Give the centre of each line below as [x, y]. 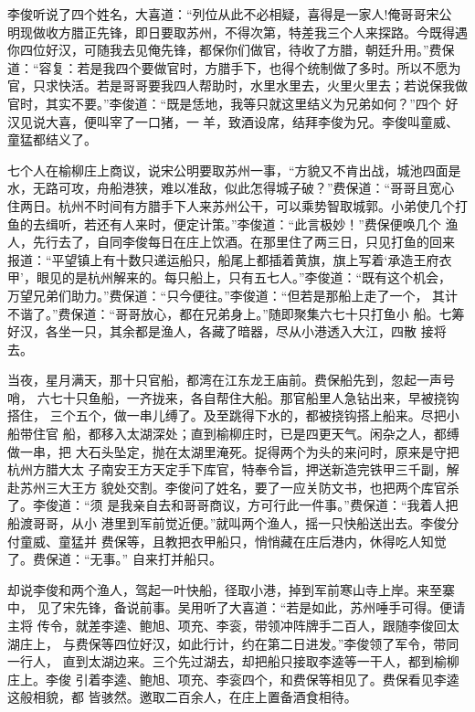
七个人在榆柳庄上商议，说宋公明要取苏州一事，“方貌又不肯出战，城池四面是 [234, 170]
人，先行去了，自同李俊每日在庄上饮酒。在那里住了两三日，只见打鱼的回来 [231, 242]
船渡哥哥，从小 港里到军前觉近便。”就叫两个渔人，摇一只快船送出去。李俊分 [233, 523]
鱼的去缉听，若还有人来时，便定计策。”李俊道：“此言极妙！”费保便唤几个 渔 [233, 223]
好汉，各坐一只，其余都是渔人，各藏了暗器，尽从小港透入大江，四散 [212, 331]
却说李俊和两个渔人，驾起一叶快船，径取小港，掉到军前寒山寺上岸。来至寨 [231, 589]
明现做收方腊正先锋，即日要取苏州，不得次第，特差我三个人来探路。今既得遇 [237, 32]
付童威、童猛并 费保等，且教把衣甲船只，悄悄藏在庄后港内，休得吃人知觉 [227, 541]
